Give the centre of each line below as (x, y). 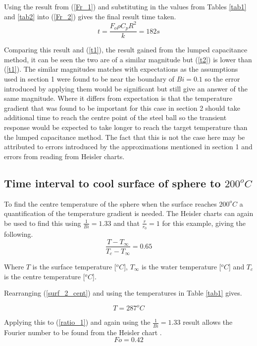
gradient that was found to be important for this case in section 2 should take (122, 108)
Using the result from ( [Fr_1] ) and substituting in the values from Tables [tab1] (125, 6)
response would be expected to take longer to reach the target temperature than (126, 127)
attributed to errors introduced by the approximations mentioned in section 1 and (128, 147)
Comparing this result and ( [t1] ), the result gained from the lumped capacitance (126, 50)
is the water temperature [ (181, 267)
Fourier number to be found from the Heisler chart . (83, 332)
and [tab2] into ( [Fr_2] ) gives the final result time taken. (90, 16)
